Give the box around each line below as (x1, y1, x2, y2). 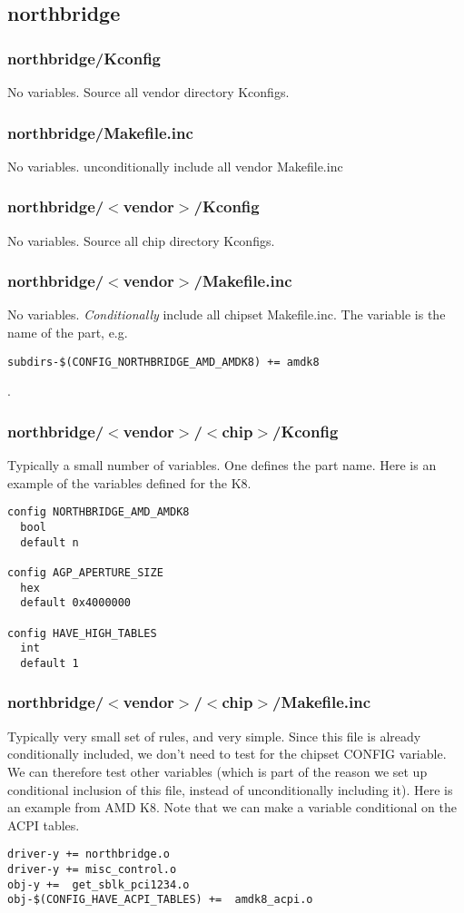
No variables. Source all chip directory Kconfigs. (7, 231, 275, 250)
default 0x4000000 (20, 596, 132, 610)
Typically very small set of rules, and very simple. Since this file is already (7, 726, 421, 745)
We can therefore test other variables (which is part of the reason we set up (7, 761, 428, 780)
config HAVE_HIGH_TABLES (7, 626, 157, 640)
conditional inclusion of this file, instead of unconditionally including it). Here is (7, 780, 453, 799)
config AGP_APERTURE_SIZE (7, 565, 163, 579)
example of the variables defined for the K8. (7, 473, 252, 492)
